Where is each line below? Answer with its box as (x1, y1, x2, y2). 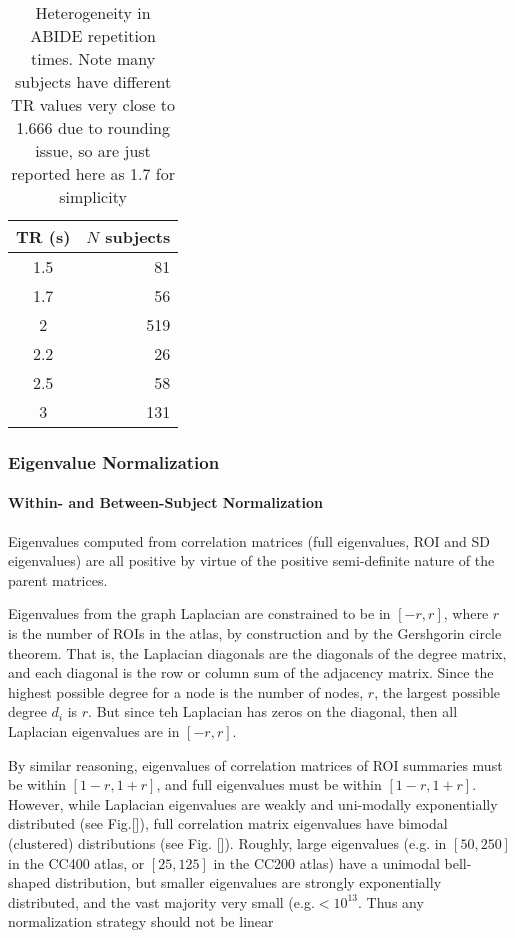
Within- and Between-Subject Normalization (8, 492, 323, 513)
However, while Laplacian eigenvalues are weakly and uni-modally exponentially (8, 793, 498, 814)
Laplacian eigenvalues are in (8, 720, 180, 741)
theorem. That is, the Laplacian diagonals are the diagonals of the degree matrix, (8, 642, 507, 663)
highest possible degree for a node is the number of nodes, (8, 681, 364, 702)
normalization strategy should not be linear (8, 911, 274, 932)
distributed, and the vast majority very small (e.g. (8, 891, 315, 912)
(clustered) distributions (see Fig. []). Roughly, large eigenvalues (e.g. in (8, 832, 447, 853)
